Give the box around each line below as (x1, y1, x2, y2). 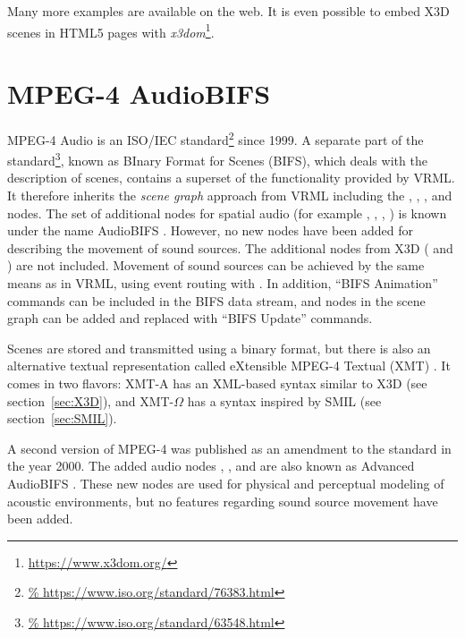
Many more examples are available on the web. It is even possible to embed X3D (7, 2, 450, 20)
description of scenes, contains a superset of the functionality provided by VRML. (7, 168, 455, 187)
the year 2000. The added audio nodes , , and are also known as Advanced (7, 456, 415, 475)
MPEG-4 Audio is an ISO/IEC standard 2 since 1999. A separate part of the (7, 127, 424, 149)
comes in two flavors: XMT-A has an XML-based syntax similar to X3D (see (7, 374, 427, 392)
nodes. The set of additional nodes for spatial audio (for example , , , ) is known (7, 203, 447, 222)
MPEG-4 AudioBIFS (7, 75, 271, 112)
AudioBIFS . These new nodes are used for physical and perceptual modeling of (7, 473, 444, 492)
